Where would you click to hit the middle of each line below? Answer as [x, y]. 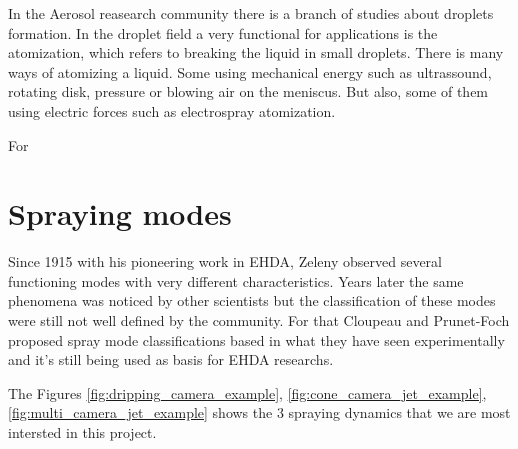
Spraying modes [120, 213]
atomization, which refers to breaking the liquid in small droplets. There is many [256, 52]
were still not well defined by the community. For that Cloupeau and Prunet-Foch [259, 320]
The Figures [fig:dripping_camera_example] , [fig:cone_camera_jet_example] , [247, 392]
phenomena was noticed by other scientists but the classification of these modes [252, 300]
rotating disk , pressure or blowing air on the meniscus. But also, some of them [248, 91]
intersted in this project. [82, 432]
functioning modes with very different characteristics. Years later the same [236, 280]
